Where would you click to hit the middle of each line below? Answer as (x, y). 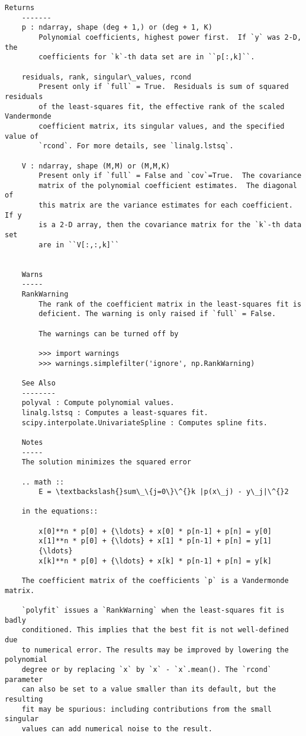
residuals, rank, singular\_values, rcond (106, 77)
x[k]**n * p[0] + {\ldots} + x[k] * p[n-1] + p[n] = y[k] (155, 561)
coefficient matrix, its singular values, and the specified (162, 126)
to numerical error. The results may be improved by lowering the (155, 650)
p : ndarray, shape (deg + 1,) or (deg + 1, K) (117, 28)
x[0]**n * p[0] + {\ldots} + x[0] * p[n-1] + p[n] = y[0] (155, 531)
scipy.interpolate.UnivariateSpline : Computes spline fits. (144, 423)
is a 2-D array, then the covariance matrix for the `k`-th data (170, 225)
